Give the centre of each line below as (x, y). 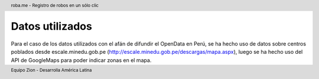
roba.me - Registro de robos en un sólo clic (55, 5)
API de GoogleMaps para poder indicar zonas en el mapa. (81, 60)
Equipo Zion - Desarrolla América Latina (51, 70)
